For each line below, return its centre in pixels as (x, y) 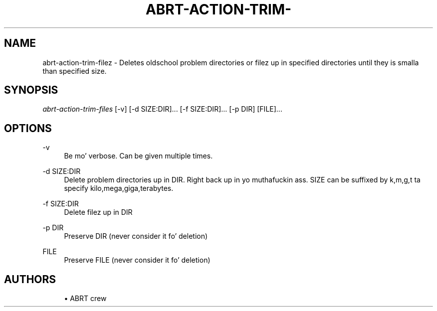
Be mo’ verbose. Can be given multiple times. (138, 156)
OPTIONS (28, 128)
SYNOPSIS (31, 90)
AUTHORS (30, 279)
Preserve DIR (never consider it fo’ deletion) (136, 236)
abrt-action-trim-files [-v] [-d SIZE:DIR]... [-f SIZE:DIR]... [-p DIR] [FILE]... (162, 109)
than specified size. (75, 71)
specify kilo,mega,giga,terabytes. (119, 188)
